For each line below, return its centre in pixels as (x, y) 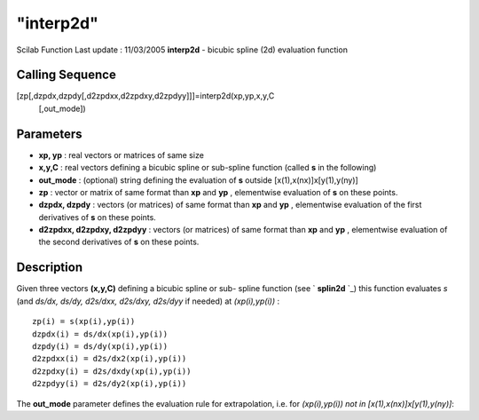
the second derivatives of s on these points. (119, 242)
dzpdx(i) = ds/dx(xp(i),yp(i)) (100, 334)
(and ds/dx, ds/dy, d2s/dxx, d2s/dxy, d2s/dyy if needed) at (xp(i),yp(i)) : (148, 301)
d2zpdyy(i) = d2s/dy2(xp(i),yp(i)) (110, 384)
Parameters (49, 134)
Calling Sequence (67, 75)
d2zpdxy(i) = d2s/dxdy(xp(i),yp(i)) (112, 371)
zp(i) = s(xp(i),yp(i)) (84, 321)
